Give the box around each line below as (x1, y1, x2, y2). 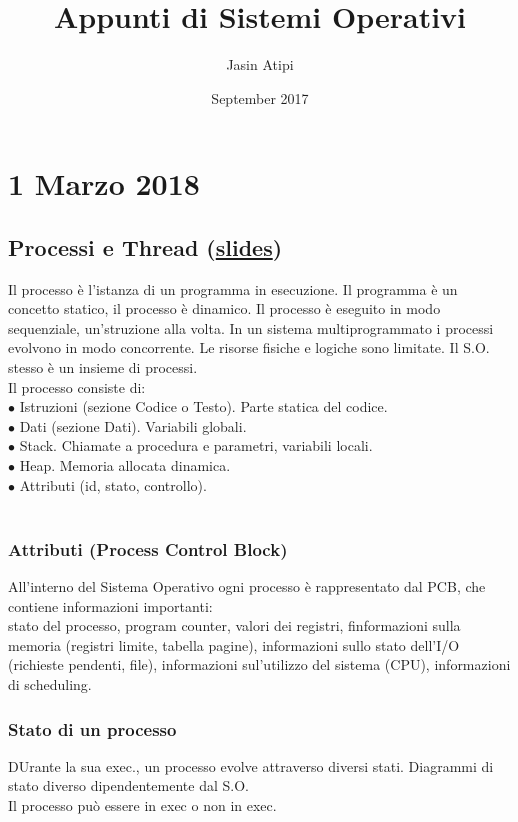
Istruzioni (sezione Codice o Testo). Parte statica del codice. (19, 396, 388, 417)
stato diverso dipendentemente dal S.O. (8, 775, 249, 796)
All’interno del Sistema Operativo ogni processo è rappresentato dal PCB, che (8, 576, 486, 597)
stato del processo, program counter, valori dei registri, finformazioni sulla (8, 615, 461, 636)
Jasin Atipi (226, 54, 294, 75)
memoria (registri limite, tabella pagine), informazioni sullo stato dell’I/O (8, 634, 460, 655)
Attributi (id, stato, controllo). (19, 474, 207, 495)
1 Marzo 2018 (8, 163, 200, 204)
